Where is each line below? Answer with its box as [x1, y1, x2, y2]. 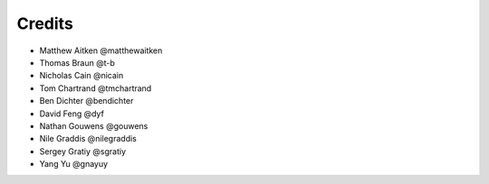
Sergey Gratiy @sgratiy [39, 145, 127, 157]
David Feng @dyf [39, 108, 104, 119]
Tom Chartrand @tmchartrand [39, 82, 152, 94]
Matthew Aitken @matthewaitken [39, 45, 163, 56]
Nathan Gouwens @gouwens [39, 120, 149, 131]
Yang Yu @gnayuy [39, 159, 109, 170]
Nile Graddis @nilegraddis [39, 133, 138, 144]
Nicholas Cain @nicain [39, 70, 124, 81]
